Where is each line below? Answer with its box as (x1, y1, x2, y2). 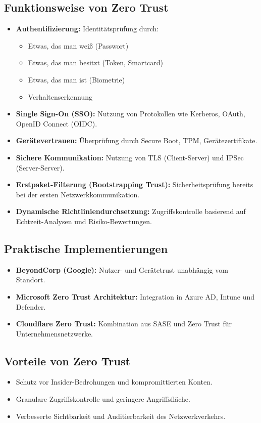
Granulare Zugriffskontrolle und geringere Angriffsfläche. (16, 394, 190, 404)
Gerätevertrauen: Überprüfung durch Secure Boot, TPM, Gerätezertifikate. (16, 135, 257, 146)
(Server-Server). (16, 162, 65, 173)
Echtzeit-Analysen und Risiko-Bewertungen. (16, 216, 152, 226)
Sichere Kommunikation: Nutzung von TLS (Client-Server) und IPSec (16, 152, 244, 162)
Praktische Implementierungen (4, 240, 168, 256)
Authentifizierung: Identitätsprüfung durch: (16, 23, 159, 34)
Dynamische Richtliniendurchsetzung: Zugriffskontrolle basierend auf (16, 206, 246, 217)
